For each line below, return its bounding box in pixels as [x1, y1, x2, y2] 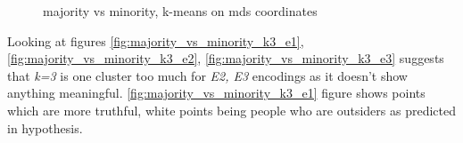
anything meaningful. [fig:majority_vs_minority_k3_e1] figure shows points [7, 83, 426, 102]
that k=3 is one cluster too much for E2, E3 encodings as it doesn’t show [7, 66, 408, 84]
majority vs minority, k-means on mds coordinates [43, 2, 318, 20]
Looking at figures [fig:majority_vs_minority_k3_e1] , [7, 31, 304, 50]
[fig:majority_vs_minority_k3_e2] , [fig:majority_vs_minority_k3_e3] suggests [7, 49, 444, 68]
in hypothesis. [7, 118, 83, 137]
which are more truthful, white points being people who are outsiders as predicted [7, 100, 457, 119]
